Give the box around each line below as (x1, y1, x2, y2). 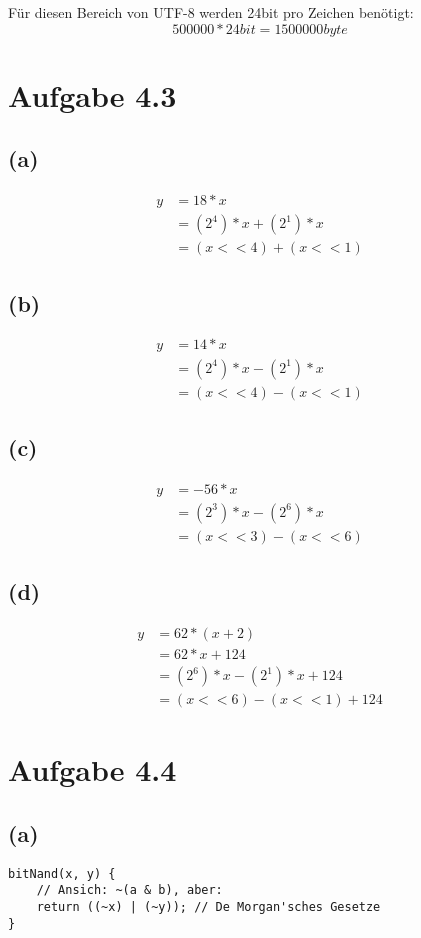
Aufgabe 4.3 (8, 74, 177, 115)
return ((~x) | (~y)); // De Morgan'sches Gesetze (36, 900, 381, 915)
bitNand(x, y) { (8, 866, 116, 881)
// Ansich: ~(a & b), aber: (36, 883, 223, 898)
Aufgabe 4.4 (8, 749, 177, 790)
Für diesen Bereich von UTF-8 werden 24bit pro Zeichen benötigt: (8, 2, 414, 22)
